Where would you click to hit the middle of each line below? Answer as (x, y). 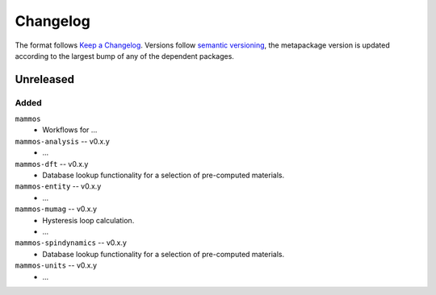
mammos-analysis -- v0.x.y (63, 141)
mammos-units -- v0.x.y (56, 265)
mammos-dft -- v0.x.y (52, 164)
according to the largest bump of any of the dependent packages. (124, 56)
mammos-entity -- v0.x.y (58, 186)
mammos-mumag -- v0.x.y (56, 209)
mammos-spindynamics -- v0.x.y (71, 243)
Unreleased (45, 79)
